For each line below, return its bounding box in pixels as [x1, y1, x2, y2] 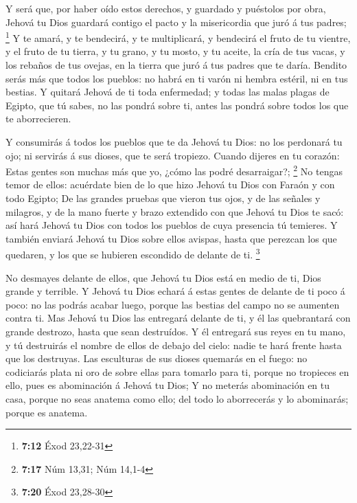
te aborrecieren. [5, 111, 71, 126]
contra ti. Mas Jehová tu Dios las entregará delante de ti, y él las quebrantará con [5, 311, 351, 325]
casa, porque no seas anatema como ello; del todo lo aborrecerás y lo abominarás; [5, 392, 349, 405]
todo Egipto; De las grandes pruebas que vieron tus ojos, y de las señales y [5, 191, 321, 205]
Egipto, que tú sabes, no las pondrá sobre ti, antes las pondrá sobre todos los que [5, 98, 349, 112]
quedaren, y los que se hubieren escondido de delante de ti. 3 [5, 245, 260, 262]
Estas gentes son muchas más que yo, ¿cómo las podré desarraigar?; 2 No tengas [5, 162, 343, 178]
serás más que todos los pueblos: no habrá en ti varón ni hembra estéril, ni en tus [5, 71, 348, 85]
